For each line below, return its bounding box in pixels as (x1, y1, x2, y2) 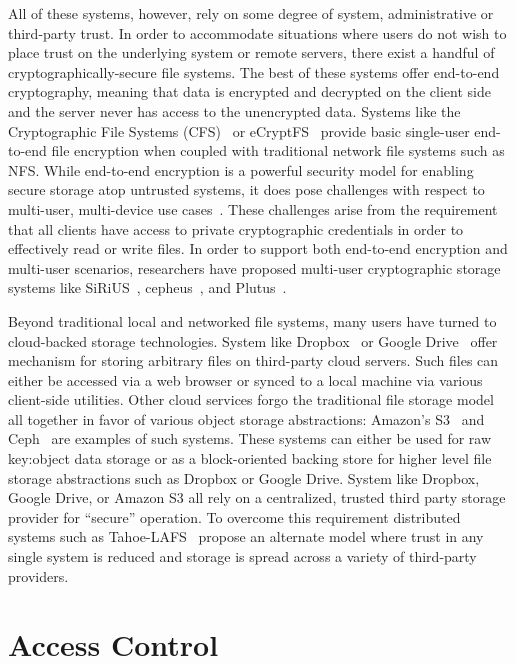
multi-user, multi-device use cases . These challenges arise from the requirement (8, 198, 498, 219)
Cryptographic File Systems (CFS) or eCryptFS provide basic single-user (8, 120, 470, 141)
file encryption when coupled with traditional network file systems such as (51, 140, 505, 161)
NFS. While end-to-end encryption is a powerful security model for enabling (8, 159, 474, 180)
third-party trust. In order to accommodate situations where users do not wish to (8, 22, 507, 43)
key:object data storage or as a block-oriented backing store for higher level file (8, 448, 492, 469)
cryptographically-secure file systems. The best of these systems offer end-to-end (8, 61, 500, 82)
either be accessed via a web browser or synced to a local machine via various (8, 369, 483, 390)
